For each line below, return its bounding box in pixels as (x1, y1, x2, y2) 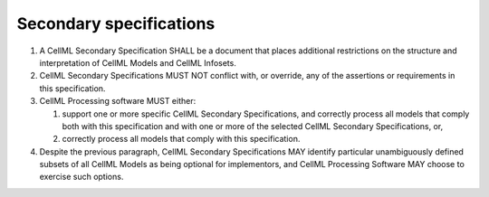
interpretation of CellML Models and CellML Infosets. (39, 57, 237, 68)
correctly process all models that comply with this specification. (62, 134, 301, 145)
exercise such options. (39, 172, 124, 183)
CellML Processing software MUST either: (39, 96, 197, 107)
